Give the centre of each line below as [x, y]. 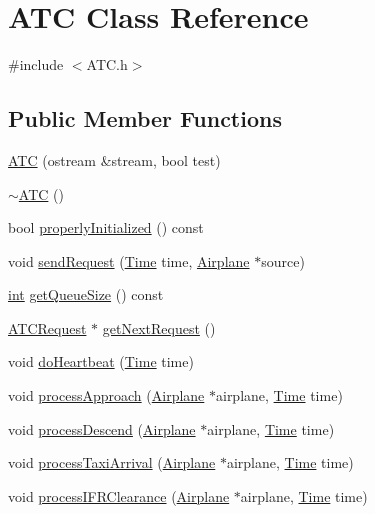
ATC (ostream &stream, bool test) [114, 159]
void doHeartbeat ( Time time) [101, 361]
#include [36, 64]
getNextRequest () [159, 327]
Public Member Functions [145, 118]
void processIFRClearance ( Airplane [119, 495]
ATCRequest [47, 327]
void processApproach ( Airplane [106, 395]
